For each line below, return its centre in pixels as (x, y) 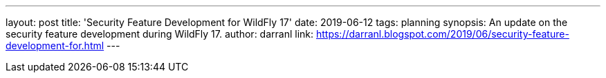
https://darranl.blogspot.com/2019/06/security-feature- (442, 34)
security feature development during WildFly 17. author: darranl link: (160, 34)
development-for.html (55, 45)
